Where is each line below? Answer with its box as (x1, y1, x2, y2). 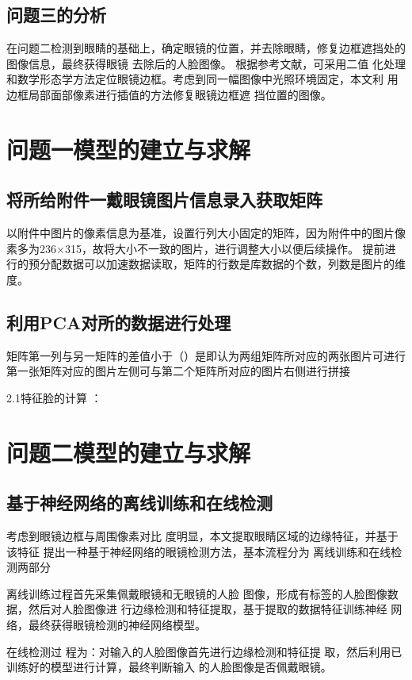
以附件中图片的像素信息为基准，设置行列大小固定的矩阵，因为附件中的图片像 (6, 225, 406, 241)
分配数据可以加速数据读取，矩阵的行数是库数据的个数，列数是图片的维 (39, 255, 406, 272)
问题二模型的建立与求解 (6, 436, 251, 468)
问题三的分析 (6, 2, 106, 27)
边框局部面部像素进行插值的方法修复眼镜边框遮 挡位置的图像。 (6, 86, 332, 102)
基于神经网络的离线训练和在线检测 (6, 490, 273, 515)
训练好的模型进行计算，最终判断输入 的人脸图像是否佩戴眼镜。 (6, 659, 332, 675)
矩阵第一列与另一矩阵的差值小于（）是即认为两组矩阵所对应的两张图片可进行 (6, 347, 406, 363)
